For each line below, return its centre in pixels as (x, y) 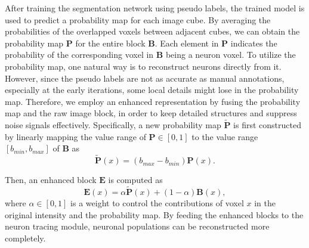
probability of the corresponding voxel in (79, 55)
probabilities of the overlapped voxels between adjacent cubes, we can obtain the (152, 31)
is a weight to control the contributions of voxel (157, 202)
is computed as (135, 180)
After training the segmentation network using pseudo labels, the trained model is (155, 8)
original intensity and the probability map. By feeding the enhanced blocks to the (154, 214)
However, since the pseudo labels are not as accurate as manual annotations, (145, 78)
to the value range (225, 136)
